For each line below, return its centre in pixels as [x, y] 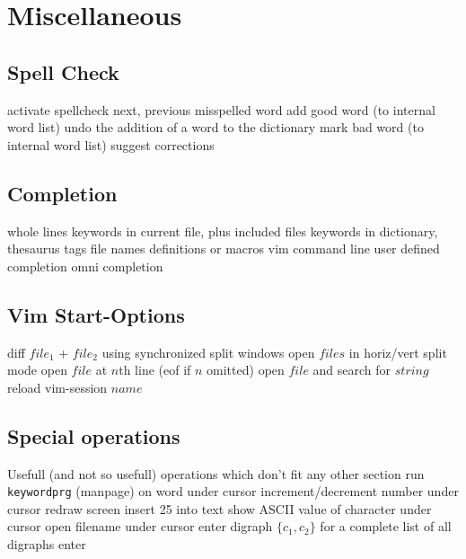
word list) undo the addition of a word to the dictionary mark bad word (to [215, 127]
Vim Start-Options [96, 314]
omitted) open [246, 370]
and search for [352, 370]
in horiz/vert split [398, 352]
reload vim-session [57, 387]
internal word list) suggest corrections [111, 144]
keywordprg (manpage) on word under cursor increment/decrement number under [233, 491]
